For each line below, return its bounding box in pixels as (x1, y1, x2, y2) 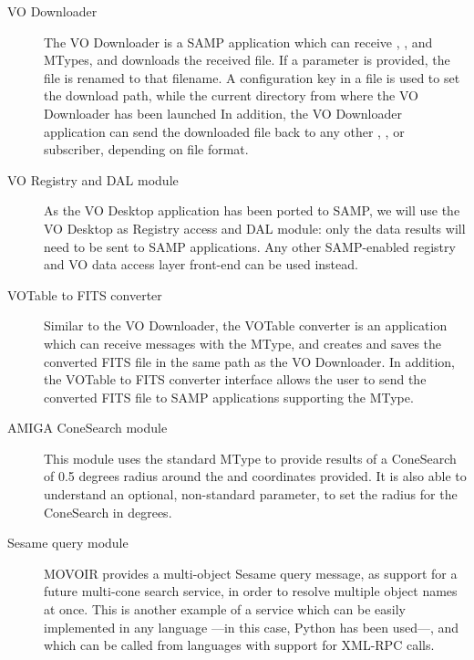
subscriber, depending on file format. (44, 140, 249, 159)
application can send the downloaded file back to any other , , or (44, 121, 405, 141)
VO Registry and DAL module (7, 170, 179, 189)
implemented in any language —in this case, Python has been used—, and (44, 617, 459, 636)
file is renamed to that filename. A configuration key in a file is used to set (44, 68, 460, 87)
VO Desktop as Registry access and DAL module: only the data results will (44, 218, 466, 237)
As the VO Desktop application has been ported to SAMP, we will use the (44, 201, 460, 220)
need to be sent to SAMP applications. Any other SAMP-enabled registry (44, 236, 456, 256)
